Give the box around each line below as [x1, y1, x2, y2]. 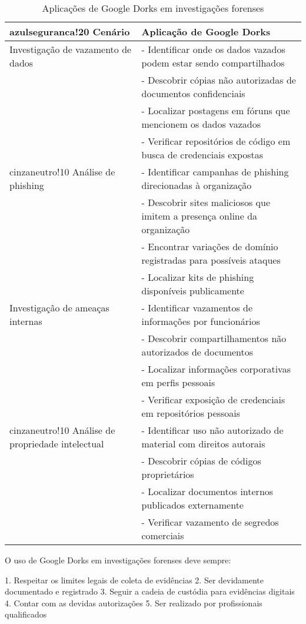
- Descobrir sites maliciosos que [141, 195, 270, 209]
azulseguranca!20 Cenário [9, 25, 130, 38]
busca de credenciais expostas [141, 148, 264, 161]
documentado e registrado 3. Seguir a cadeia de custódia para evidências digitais [5, 585, 295, 598]
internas [9, 314, 42, 328]
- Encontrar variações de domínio [141, 240, 278, 253]
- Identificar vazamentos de [141, 301, 253, 314]
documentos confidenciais [141, 87, 245, 100]
